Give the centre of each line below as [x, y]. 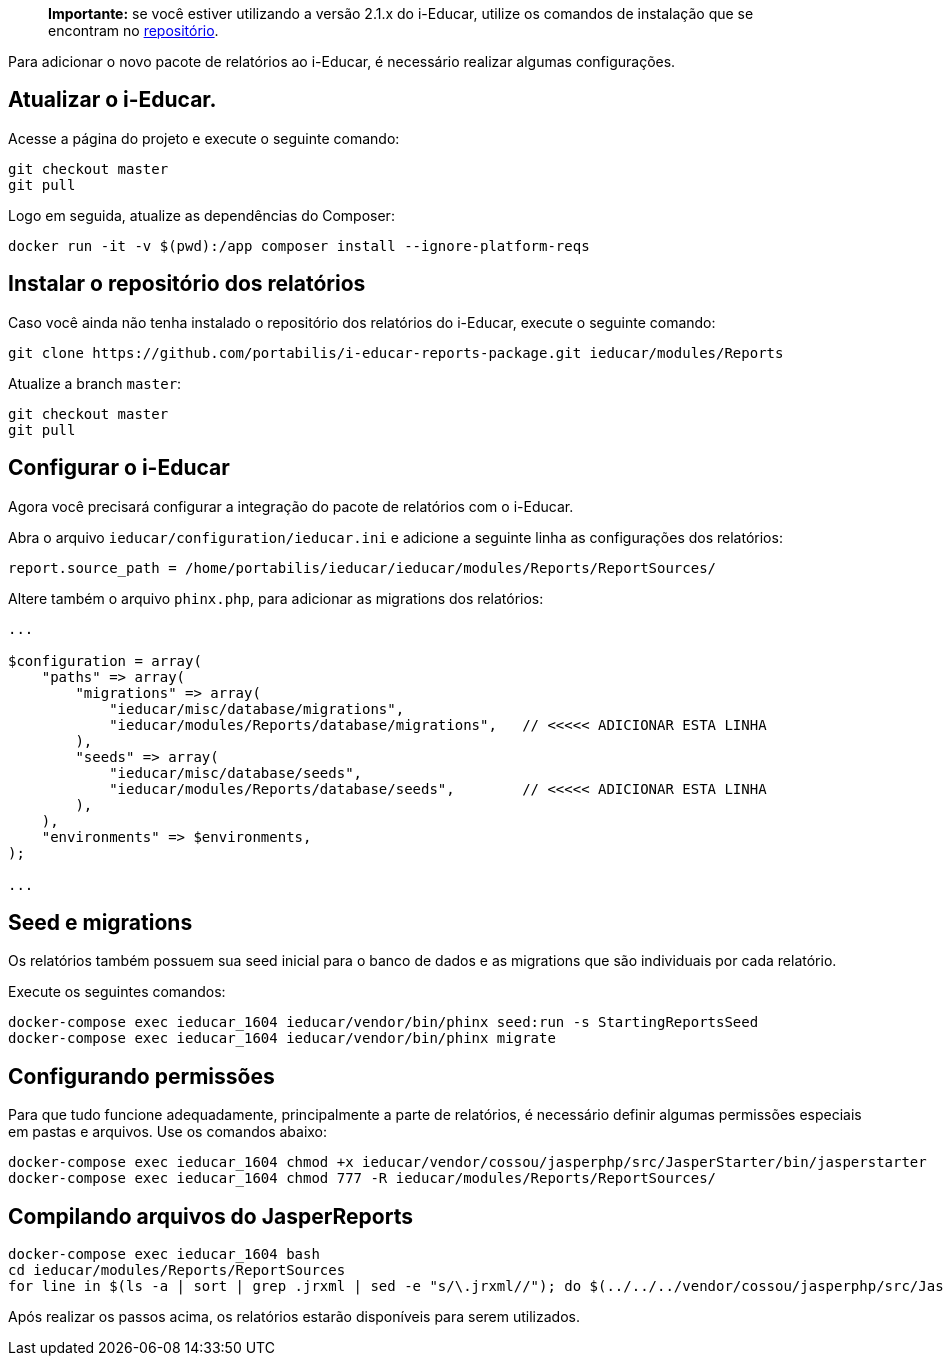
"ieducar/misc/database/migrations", [257, 708]
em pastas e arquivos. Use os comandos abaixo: [168, 1132]
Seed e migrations [100, 922]
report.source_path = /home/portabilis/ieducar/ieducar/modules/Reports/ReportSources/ [362, 567]
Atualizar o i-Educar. [112, 100]
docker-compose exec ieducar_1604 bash [164, 1254]
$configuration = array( [105, 660]
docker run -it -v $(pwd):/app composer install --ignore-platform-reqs [299, 245]
